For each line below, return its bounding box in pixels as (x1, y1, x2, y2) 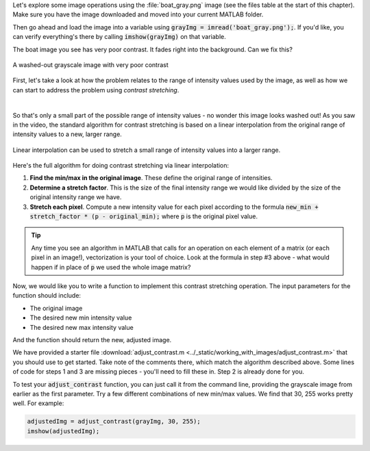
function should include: (12, 292, 82, 300)
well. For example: (12, 399, 64, 407)
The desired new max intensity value (29, 323, 134, 331)
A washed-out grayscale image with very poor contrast (12, 60, 169, 68)
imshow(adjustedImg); (27, 427, 100, 435)
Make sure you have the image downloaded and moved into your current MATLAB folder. (12, 10, 264, 18)
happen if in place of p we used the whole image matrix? (31, 263, 191, 271)
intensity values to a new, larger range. (12, 130, 123, 138)
